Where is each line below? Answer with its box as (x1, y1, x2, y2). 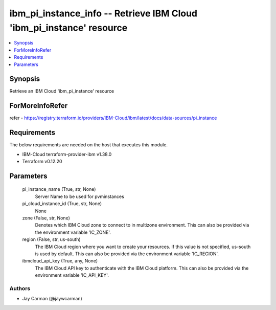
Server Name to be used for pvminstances (35, 193, 125, 200)
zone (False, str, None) (22, 215, 70, 221)
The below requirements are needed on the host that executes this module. (9, 142, 168, 148)
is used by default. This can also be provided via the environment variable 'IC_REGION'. (35, 251, 219, 257)
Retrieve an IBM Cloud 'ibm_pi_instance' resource (9, 88, 114, 94)
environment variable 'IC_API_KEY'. (35, 272, 109, 278)
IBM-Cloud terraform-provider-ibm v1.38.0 (22, 151, 112, 157)
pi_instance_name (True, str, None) (22, 186, 96, 192)
